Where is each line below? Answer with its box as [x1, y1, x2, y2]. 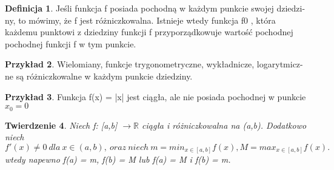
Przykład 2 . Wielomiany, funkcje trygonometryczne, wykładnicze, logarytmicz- [5, 58, 303, 70]
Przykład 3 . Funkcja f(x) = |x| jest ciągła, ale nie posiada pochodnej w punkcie [5, 90, 306, 103]
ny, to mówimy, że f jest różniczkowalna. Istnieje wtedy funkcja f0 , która [5, 13, 276, 26]
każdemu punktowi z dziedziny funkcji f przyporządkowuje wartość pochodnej [5, 25, 293, 38]
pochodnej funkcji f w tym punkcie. [5, 37, 136, 50]
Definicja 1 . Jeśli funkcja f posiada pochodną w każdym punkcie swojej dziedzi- [5, 2, 306, 14]
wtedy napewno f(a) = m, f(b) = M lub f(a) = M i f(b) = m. [5, 153, 231, 166]
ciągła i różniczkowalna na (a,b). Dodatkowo [142, 118, 307, 131]
